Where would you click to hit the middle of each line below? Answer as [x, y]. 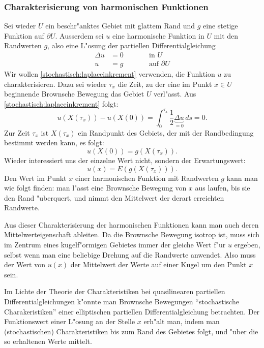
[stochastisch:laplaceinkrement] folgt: [61, 103]
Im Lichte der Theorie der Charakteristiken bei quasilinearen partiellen [115, 291]
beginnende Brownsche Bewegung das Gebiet [74, 94]
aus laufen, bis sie [223, 188]
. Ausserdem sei [79, 35]
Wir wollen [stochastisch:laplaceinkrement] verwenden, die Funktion [110, 74]
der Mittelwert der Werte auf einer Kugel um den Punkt [158, 264]
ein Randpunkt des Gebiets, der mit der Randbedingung [166, 132]
